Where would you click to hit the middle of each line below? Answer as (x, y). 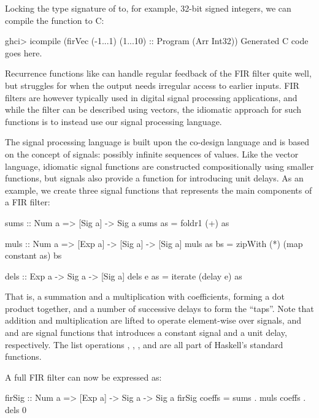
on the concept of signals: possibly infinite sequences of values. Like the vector (152, 154)
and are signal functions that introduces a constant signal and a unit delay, (146, 332)
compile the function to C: (55, 20)
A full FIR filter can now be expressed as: (83, 377)
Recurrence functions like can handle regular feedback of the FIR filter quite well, (158, 73)
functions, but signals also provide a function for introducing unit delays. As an (154, 178)
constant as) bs (33, 255)
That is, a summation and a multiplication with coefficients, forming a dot (145, 296)
